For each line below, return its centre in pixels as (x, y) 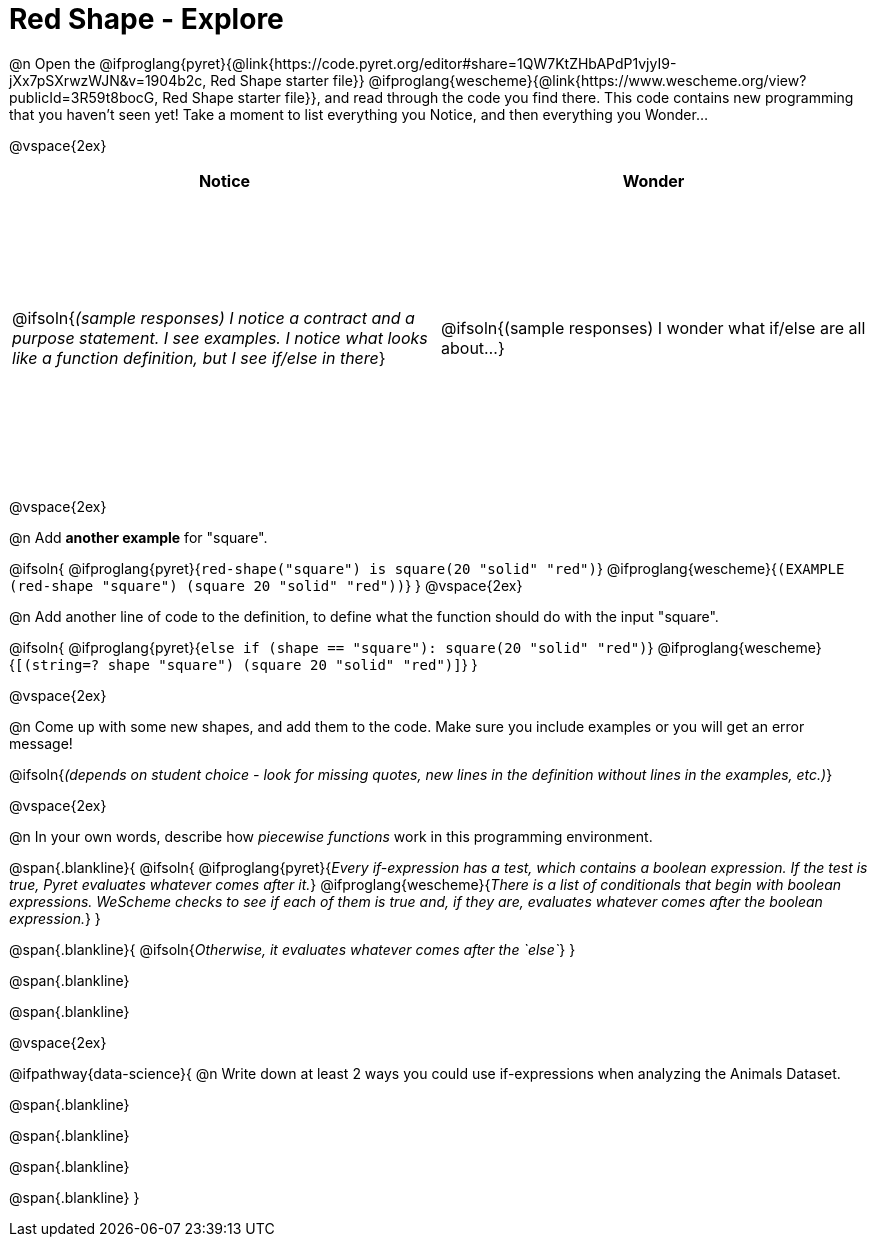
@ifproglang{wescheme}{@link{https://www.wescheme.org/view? (587, 80)
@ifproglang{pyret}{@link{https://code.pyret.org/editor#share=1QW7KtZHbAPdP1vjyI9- (388, 63)
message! (41, 743)
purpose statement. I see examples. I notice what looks (220, 337)
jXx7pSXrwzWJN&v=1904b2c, (108, 80)
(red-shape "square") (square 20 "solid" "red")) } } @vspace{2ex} (266, 585)
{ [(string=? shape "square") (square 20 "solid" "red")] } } (243, 664)
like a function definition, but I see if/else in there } (199, 357)
